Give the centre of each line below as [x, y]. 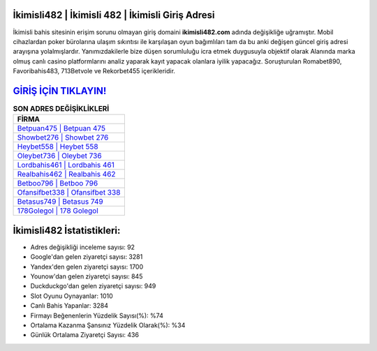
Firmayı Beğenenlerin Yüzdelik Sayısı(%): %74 [97, 315]
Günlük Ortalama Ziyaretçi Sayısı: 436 [85, 335]
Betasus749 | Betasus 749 [60, 202]
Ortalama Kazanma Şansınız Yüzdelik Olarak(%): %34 [108, 325]
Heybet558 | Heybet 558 [58, 147]
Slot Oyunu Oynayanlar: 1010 [72, 296]
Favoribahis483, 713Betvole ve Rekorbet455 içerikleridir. [94, 71]
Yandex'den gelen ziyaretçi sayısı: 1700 [87, 267]
